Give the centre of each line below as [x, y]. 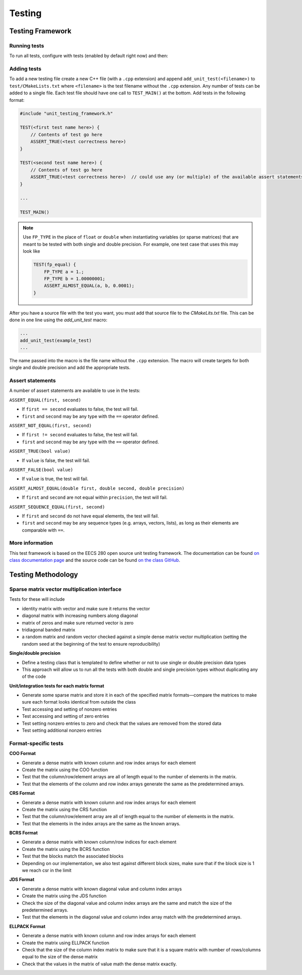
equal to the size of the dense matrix [60, 957]
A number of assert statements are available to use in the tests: [75, 390]
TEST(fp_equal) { [55, 265]
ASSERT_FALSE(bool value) [41, 470]
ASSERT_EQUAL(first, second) [45, 400]
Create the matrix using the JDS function [64, 896]
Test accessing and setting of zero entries [65, 716]
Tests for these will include [37, 599]
